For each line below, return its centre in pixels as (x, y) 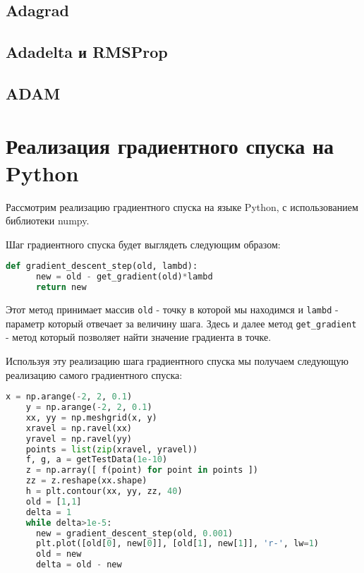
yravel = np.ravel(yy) (79, 439)
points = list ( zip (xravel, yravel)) (112, 449)
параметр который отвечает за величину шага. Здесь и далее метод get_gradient (181, 323)
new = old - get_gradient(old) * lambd (124, 277)
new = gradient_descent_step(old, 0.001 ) (134, 533)
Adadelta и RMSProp (87, 52)
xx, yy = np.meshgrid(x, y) (91, 417)
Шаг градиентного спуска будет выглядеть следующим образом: (143, 244)
